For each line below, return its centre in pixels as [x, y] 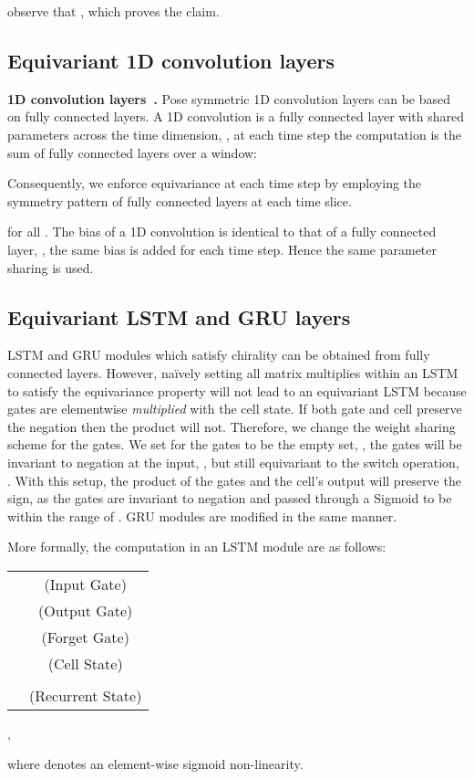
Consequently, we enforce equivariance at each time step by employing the [215, 183]
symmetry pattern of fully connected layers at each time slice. [180, 200]
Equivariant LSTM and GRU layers [179, 316]
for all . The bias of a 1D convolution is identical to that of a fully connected [222, 232]
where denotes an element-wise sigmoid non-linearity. [155, 764]
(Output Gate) [86, 610]
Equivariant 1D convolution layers [171, 60]
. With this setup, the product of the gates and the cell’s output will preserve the [234, 480]
